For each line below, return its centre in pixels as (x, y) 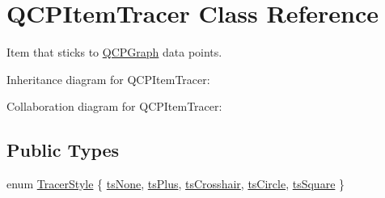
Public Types (63, 150)
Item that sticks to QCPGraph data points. (114, 52)
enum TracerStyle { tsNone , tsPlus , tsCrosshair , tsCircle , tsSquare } (176, 184)
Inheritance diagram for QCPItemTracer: (108, 79)
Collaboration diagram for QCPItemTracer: (114, 106)
